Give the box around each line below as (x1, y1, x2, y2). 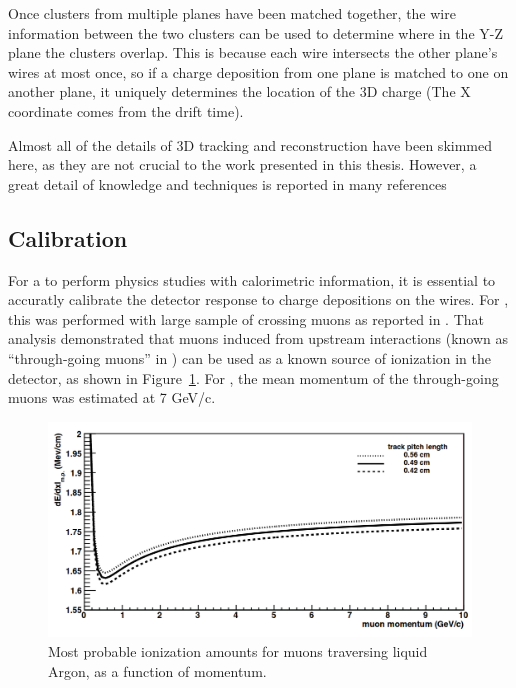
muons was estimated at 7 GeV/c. (8, 387, 216, 408)
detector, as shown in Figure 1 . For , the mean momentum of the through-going (8, 367, 499, 388)
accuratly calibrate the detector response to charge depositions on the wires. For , (8, 289, 509, 310)
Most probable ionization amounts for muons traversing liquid (48, 641, 428, 662)
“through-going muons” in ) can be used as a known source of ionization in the (8, 347, 491, 368)
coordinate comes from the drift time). (8, 100, 244, 121)
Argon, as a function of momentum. (48, 660, 267, 681)
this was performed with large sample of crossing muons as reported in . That (8, 308, 484, 329)
